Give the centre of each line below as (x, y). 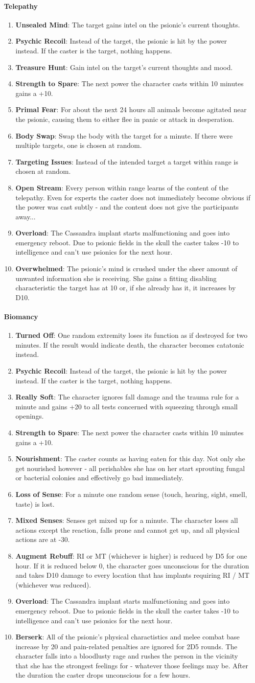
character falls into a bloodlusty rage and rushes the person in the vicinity (127, 656)
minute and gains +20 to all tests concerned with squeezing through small (127, 406)
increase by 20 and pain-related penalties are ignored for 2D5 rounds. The (126, 646)
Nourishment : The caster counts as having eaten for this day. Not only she (130, 459)
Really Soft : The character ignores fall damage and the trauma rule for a (127, 397)
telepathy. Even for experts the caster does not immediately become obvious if (133, 197)
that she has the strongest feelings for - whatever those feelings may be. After (132, 665)
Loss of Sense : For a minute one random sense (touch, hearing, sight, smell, (131, 494)
